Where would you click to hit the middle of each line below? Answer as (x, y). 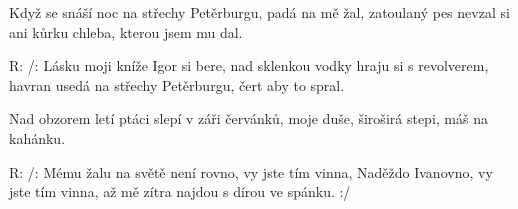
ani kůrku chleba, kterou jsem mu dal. (126, 31)
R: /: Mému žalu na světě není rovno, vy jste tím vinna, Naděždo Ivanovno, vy (251, 171)
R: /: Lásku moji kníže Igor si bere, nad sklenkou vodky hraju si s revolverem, (249, 65)
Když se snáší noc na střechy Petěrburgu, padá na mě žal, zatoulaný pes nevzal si (259, 12)
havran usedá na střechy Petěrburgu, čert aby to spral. (177, 84)
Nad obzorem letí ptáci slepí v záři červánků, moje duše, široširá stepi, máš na (248, 118)
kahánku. (37, 137)
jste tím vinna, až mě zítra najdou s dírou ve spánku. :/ (180, 191)
